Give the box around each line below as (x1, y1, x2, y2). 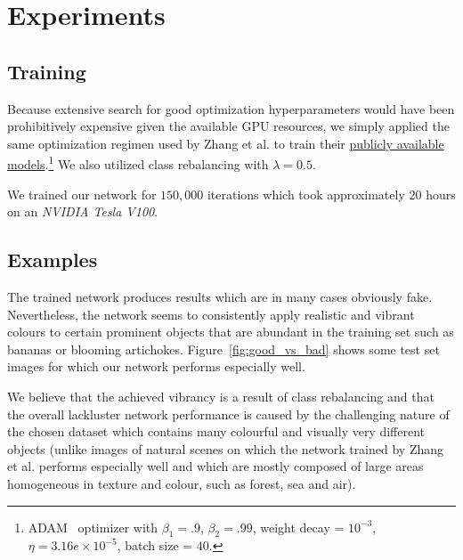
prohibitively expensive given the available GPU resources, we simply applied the (7, 117, 450, 135)
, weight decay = (252, 517, 345, 536)
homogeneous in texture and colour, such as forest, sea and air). (7, 474, 356, 492)
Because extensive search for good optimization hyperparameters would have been (7, 99, 455, 118)
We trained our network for (7, 184, 157, 203)
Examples (7, 246, 98, 273)
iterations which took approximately (207, 184, 405, 203)
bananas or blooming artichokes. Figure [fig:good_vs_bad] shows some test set (7, 339, 440, 358)
